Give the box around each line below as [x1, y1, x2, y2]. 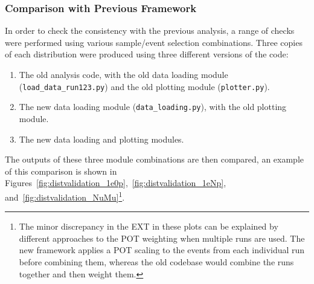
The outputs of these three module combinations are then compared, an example [5, 153, 304, 166]
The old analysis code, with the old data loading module [19, 68, 228, 80]
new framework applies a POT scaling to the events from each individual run [19, 244, 305, 256]
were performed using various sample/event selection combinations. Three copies [5, 36, 303, 48]
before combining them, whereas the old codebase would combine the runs [19, 255, 294, 268]
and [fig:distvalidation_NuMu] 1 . [5, 189, 125, 203]
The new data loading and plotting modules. [19, 132, 184, 145]
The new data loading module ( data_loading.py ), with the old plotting [19, 100, 287, 113]
